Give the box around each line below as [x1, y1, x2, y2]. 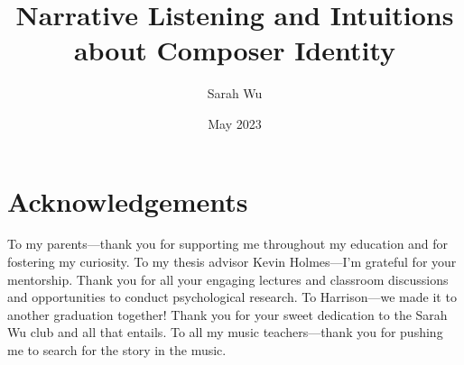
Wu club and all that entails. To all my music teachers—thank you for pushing [7, 323, 443, 342]
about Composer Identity [73, 32, 396, 68]
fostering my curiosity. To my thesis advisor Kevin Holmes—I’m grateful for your [7, 252, 457, 271]
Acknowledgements [7, 182, 248, 219]
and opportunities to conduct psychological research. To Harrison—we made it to [7, 287, 457, 306]
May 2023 [208, 114, 262, 132]
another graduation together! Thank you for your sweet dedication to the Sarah [7, 305, 448, 324]
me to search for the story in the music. [7, 341, 227, 359]
